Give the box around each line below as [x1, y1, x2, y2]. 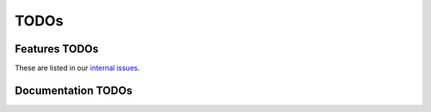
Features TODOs [14, 42, 99, 56]
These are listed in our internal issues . [14, 64, 140, 73]
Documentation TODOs [14, 83, 133, 97]
